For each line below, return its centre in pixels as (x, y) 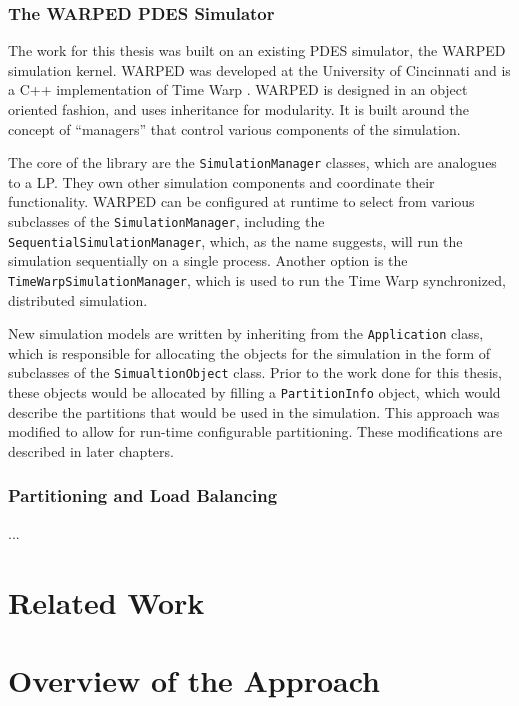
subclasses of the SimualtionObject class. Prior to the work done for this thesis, (255, 372)
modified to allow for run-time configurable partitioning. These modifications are (255, 431)
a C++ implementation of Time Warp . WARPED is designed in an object (238, 89)
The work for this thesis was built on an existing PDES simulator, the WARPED (257, 50)
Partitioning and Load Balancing (143, 495)
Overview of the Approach (194, 679)
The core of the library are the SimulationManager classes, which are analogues (252, 162)
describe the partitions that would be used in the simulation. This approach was (254, 411)
